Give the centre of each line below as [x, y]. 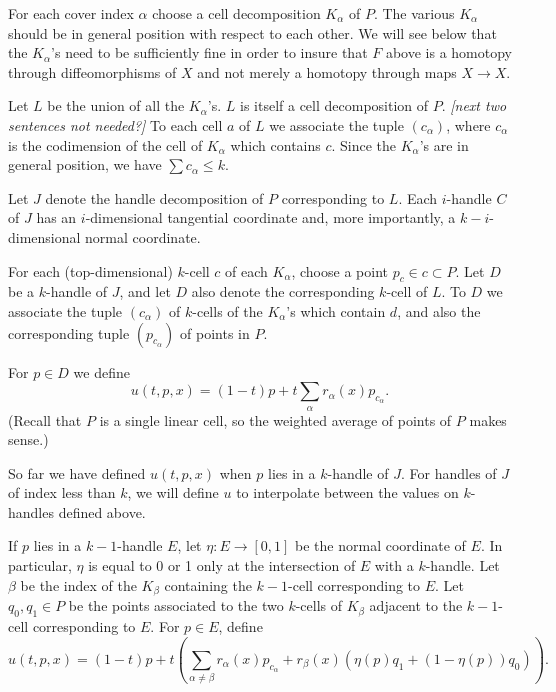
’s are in [444, 144]
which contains [275, 144]
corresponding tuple [69, 332]
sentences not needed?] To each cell [115, 124]
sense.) [28, 439]
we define [101, 371]
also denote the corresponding [283, 291]
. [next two [474, 105]
